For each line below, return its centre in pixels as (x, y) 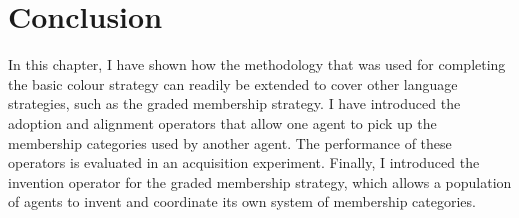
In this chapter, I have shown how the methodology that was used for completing (257, 64)
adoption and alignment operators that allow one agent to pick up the (222, 122)
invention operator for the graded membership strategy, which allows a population (260, 181)
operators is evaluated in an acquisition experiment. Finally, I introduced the (244, 162)
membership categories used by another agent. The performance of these (230, 142)
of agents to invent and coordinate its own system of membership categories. (242, 201)
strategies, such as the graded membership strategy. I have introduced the (234, 103)
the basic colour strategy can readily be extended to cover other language (233, 83)
